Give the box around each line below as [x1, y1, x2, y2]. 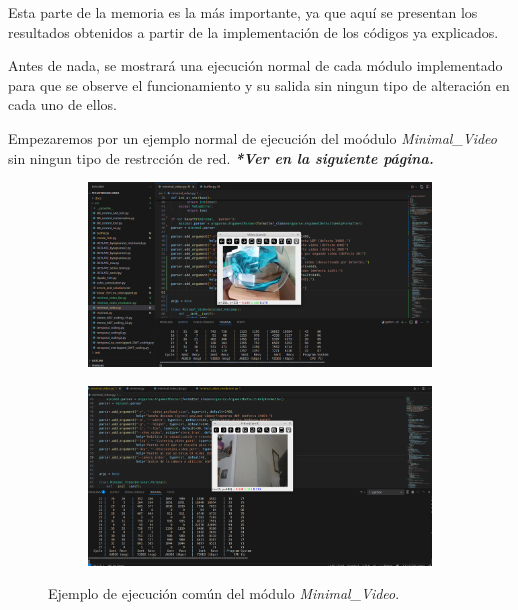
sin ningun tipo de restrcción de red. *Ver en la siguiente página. [8, 147, 434, 168]
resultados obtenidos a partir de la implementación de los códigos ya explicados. [8, 21, 499, 42]
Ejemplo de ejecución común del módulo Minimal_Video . [48, 583, 400, 604]
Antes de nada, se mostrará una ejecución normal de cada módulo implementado [8, 55, 503, 76]
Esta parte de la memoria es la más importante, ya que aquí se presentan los [8, 2, 478, 22]
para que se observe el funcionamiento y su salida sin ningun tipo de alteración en [8, 74, 510, 95]
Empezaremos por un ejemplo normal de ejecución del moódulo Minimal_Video [8, 127, 497, 148]
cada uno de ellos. [8, 94, 117, 115]
